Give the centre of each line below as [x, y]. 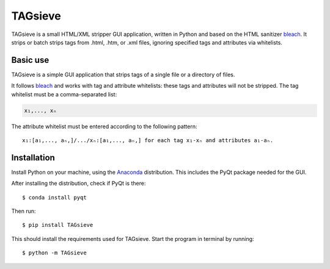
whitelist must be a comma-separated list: [64, 94]
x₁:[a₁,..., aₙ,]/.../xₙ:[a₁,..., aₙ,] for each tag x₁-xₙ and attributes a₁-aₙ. [148, 140]
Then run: [24, 211]
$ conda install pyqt [54, 197]
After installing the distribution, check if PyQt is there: [79, 184]
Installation [33, 158]
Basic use [30, 60]
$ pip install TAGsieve [58, 225]
